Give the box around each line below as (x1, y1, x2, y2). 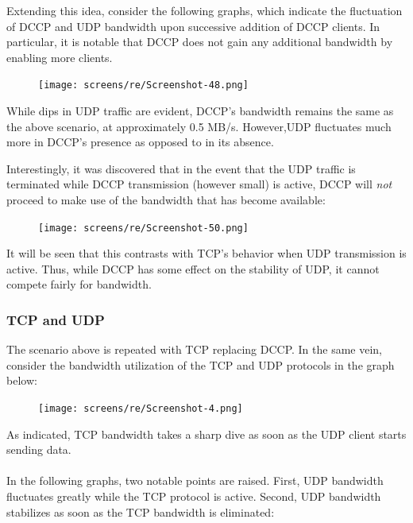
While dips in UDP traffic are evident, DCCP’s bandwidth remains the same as (6, 103, 394, 119)
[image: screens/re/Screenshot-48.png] (38, 79, 249, 91)
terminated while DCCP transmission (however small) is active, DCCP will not (6, 176, 392, 192)
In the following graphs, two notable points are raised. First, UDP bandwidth (6, 472, 384, 489)
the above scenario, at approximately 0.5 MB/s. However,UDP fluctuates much (6, 118, 392, 134)
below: (6, 372, 37, 389)
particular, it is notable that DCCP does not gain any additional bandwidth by (6, 33, 393, 50)
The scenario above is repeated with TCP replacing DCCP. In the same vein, (6, 341, 383, 358)
